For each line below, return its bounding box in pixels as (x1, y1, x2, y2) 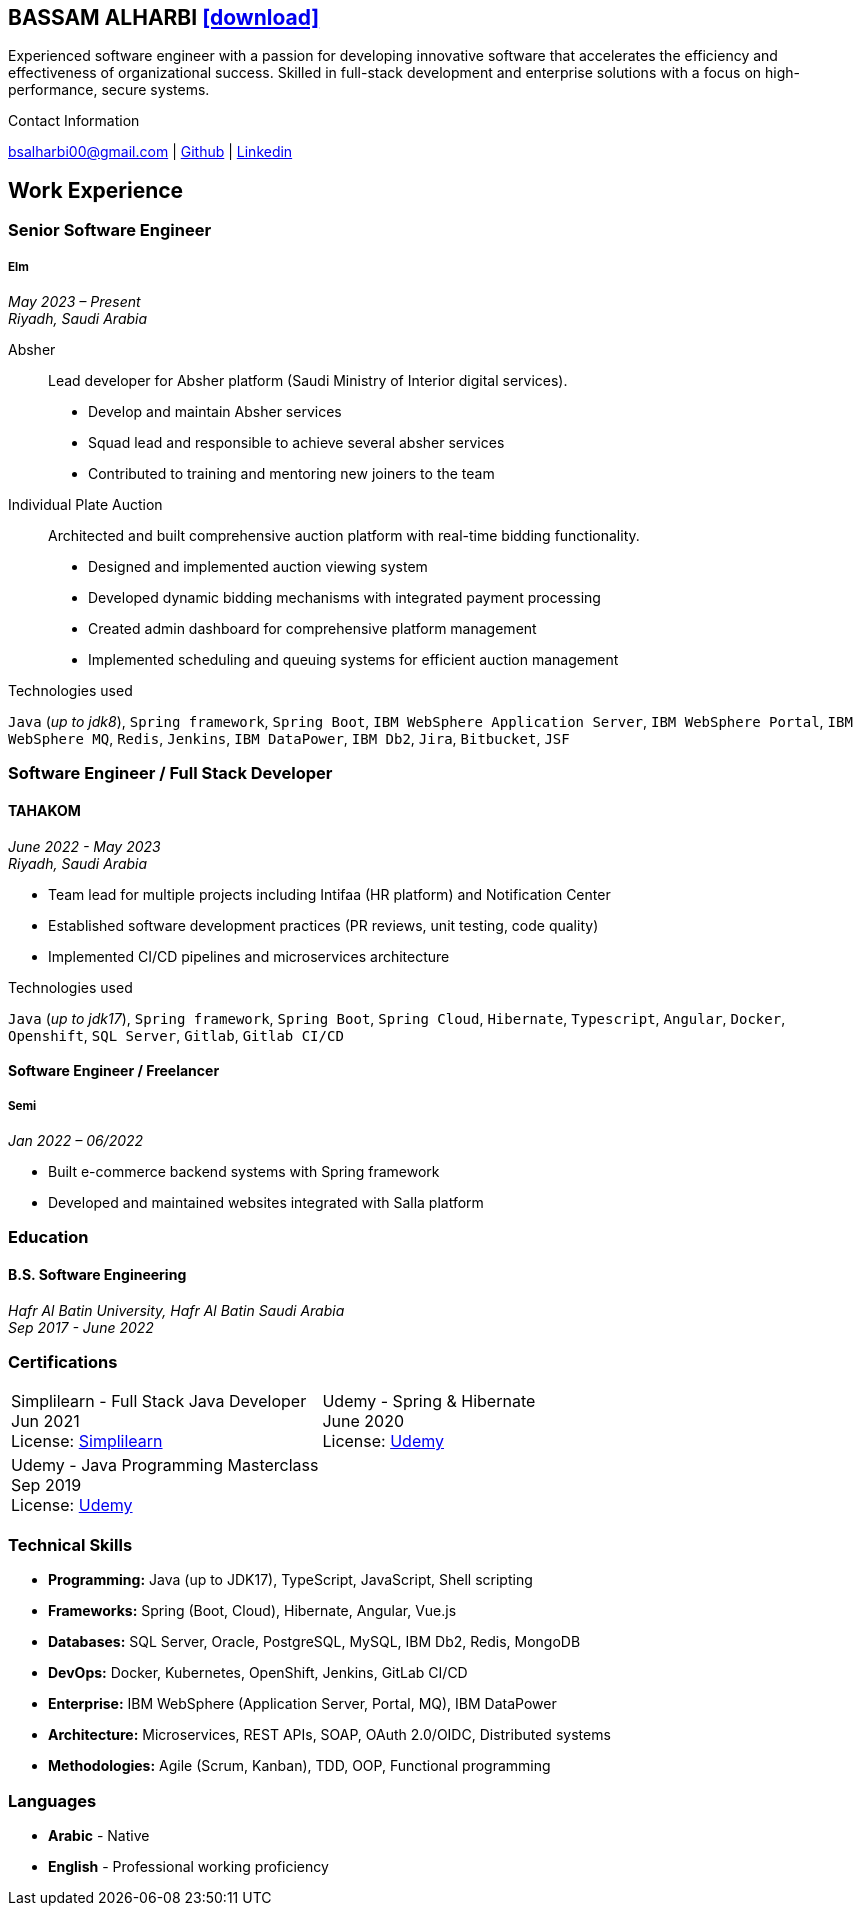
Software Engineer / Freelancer (8, 1062, 220, 1080)
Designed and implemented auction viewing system (88, 558, 428, 576)
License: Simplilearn (11, 1431, 163, 1452)
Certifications (8, 1352, 118, 1372)
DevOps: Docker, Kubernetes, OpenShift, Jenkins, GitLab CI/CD (48, 1664, 468, 1682)
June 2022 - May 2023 (8, 837, 161, 855)
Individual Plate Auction (8, 496, 163, 514)
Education (8, 1227, 89, 1248)
